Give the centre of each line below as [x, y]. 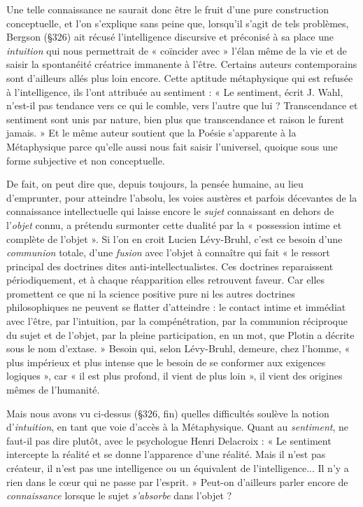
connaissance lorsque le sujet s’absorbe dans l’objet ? [119, 495]
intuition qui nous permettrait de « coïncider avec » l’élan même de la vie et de [177, 50]
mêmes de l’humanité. [53, 390]
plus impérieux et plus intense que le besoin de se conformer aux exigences [166, 362]
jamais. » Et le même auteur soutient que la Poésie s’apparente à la [151, 133]
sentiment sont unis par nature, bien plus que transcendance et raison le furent [175, 119]
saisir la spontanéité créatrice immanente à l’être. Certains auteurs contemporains [182, 64]
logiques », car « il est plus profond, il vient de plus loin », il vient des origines [175, 376]
